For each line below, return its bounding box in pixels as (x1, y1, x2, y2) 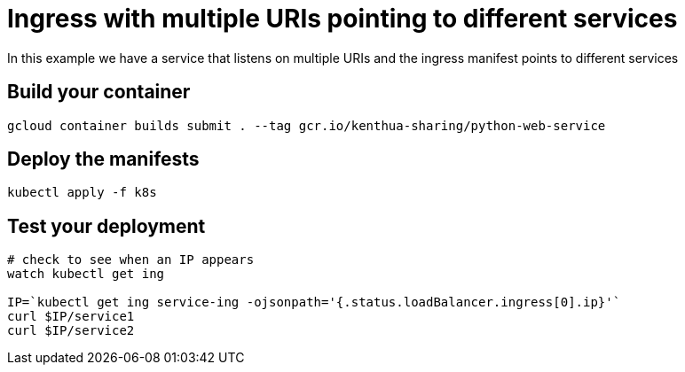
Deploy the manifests (7, 148, 200, 171)
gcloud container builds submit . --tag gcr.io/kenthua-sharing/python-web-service (7, 118, 606, 133)
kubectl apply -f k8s (7, 185, 157, 200)
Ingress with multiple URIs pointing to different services (7, 4, 678, 34)
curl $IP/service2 (7, 323, 135, 338)
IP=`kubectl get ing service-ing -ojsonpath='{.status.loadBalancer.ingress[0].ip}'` (7, 295, 621, 310)
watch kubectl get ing (7, 267, 165, 282)
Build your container (7, 81, 191, 104)
